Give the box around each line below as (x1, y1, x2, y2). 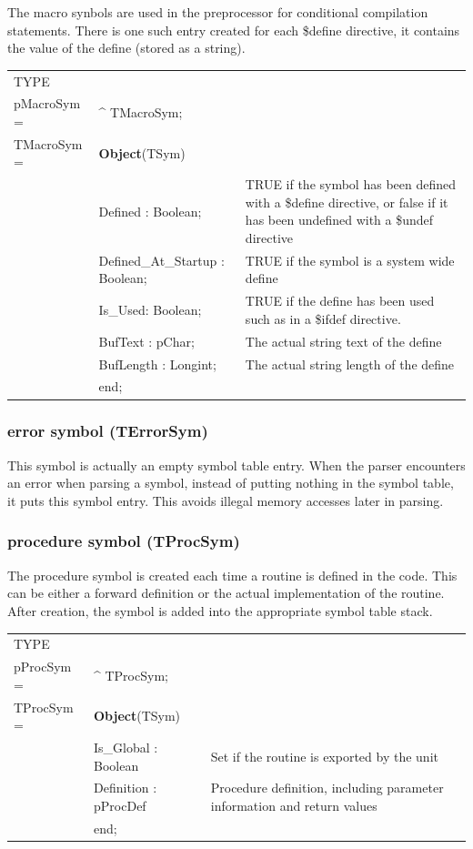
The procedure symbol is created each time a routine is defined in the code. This (7, 565, 458, 584)
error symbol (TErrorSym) (7, 419, 208, 442)
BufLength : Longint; (98, 354, 216, 373)
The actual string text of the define (245, 331, 442, 350)
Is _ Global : (94, 738, 158, 756)
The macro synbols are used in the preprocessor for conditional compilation (7, 3, 428, 21)
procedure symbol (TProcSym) (7, 530, 240, 552)
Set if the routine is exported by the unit (210, 746, 438, 765)
